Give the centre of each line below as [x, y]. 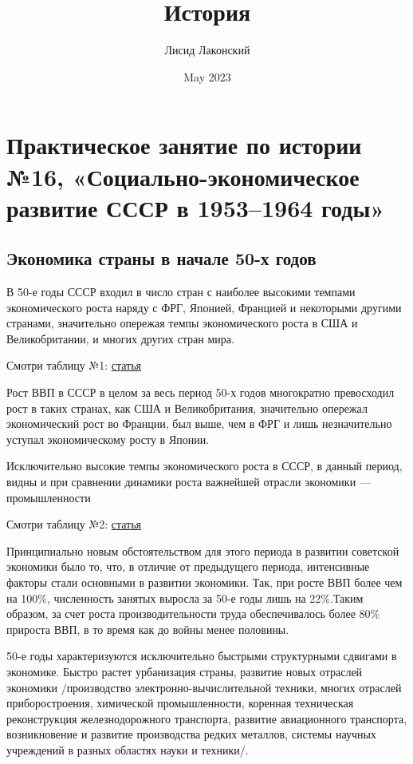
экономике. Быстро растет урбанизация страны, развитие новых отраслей [185, 671]
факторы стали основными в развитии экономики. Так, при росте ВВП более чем [205, 582]
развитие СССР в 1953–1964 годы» [196, 207]
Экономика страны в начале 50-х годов [161, 258]
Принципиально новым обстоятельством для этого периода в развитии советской [203, 550]
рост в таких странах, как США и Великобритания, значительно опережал [187, 408]
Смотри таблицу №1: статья [74, 365]
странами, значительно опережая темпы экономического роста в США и [182, 323]
